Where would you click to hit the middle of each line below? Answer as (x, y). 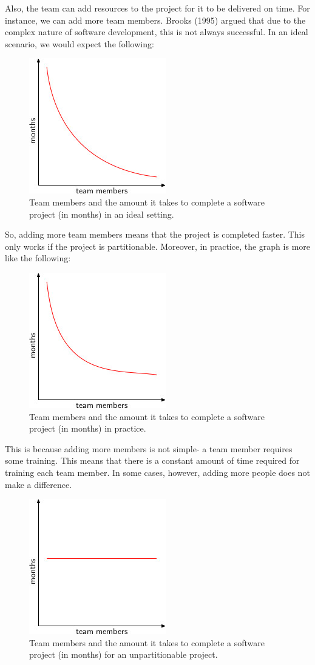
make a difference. (39, 484)
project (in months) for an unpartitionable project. (124, 654)
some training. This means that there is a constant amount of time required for (152, 460)
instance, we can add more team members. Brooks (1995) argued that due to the (155, 20)
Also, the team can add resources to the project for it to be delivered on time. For (157, 8)
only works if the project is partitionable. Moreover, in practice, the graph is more (158, 246)
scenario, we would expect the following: (80, 43)
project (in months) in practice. (88, 428)
